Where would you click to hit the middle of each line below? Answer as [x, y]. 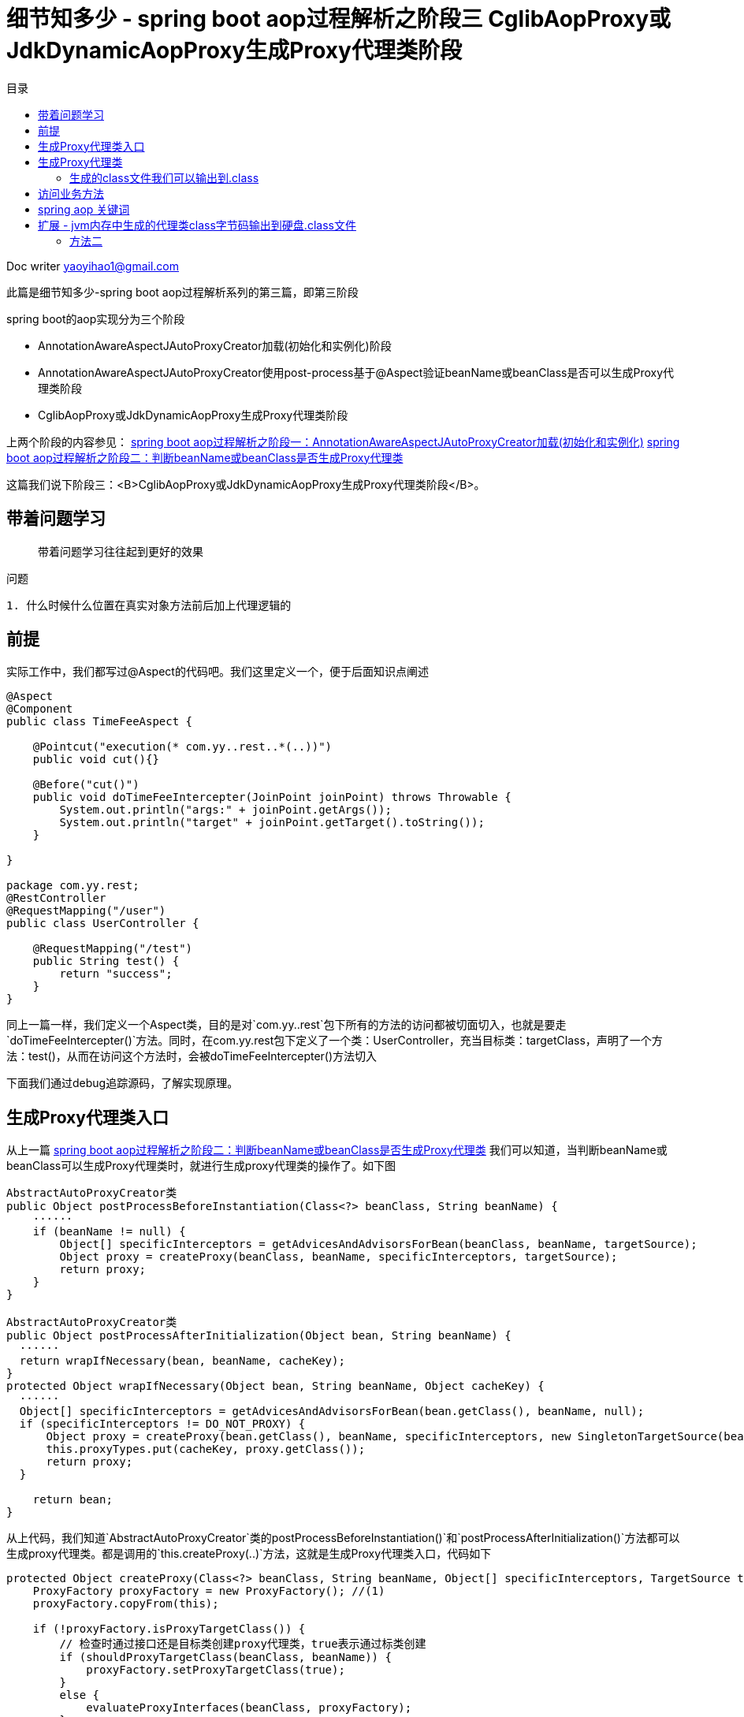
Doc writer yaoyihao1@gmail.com [93, 266]
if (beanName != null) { [109, 1232]
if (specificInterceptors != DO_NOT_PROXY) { [162, 1424]
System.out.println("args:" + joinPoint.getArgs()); [225, 810]
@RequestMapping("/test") [113, 949]
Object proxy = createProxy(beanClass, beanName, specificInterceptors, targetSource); [339, 1257]
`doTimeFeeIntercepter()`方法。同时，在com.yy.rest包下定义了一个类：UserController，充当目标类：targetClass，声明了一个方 [335, 1041]
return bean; [73, 1500]
